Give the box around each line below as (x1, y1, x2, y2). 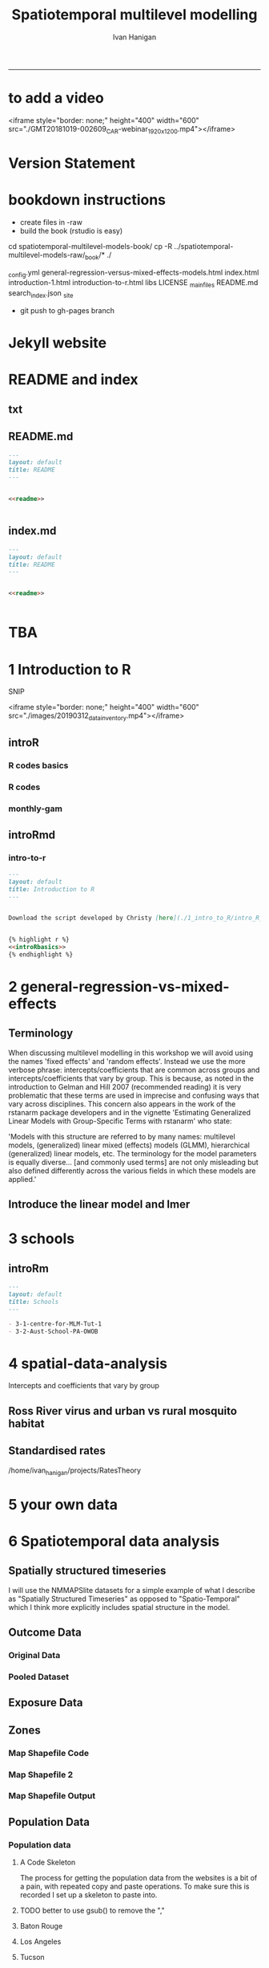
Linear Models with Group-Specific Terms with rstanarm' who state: (8, 1116, 232, 1126)
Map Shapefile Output (8, 1791, 96, 1802)
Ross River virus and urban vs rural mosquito (8, 1404, 238, 1418)
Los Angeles (19, 1937, 62, 1946)
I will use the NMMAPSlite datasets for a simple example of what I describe (8, 1585, 255, 1595)
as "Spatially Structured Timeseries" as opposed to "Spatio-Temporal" (8, 1594, 240, 1603)
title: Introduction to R (8, 885, 94, 893)
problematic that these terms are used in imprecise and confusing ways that (8, 1090, 259, 1100)
